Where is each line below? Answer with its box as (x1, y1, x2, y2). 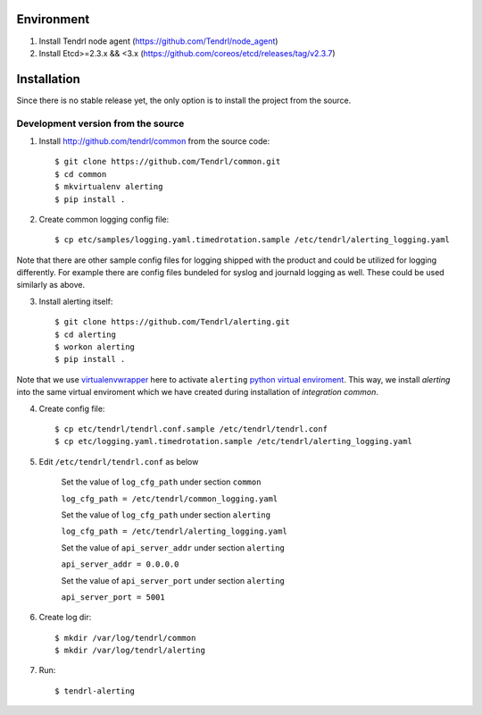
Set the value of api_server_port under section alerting (61, 575, 286, 585)
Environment (16, 12, 90, 27)
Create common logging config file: (38, 214, 170, 224)
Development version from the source (16, 117, 185, 130)
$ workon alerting (54, 342, 136, 352)
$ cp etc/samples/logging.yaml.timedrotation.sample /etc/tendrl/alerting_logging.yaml (54, 235, 451, 245)
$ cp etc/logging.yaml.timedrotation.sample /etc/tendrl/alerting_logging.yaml (54, 436, 412, 447)
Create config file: (38, 403, 105, 414)
